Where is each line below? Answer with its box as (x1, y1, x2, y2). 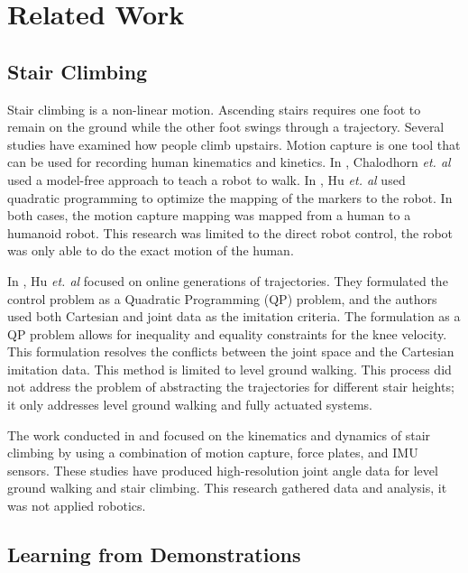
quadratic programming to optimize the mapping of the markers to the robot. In (7, 188, 453, 207)
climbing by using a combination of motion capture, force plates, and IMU (7, 443, 418, 462)
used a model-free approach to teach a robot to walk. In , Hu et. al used (7, 170, 406, 189)
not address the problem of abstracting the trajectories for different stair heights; (7, 377, 454, 396)
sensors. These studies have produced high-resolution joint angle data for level (7, 460, 438, 479)
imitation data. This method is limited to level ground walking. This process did (7, 359, 452, 378)
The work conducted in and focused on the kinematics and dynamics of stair (7, 425, 431, 444)
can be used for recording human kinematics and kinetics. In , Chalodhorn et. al (7, 152, 451, 171)
